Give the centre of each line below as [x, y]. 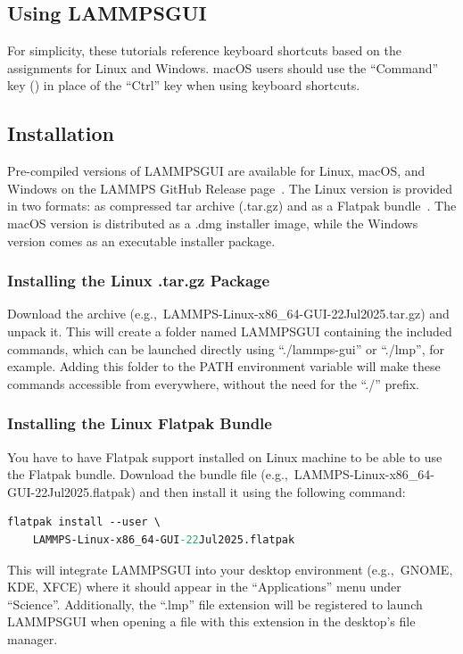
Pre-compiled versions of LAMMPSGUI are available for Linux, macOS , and [216, 171]
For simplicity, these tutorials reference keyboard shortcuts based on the [204, 50]
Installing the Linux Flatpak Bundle [140, 423]
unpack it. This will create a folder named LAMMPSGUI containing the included [230, 331]
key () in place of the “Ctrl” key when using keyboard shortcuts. [184, 85]
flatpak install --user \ [84, 522]
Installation [61, 133]
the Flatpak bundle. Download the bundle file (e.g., [148, 474]
